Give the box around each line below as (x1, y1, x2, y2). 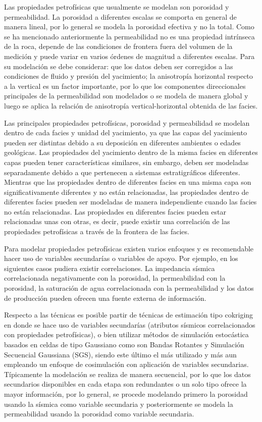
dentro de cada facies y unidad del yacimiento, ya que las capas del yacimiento (4, 127, 247, 138)
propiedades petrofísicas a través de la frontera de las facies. (4, 226, 189, 237)
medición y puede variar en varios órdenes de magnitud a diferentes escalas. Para (4, 50, 255, 61)
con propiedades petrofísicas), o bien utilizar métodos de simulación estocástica (4, 329, 249, 340)
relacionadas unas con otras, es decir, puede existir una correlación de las (4, 216, 230, 227)
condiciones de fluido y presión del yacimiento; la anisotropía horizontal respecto (4, 71, 253, 81)
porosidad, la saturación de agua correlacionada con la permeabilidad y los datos (4, 283, 254, 293)
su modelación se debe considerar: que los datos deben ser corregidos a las (4, 61, 233, 71)
